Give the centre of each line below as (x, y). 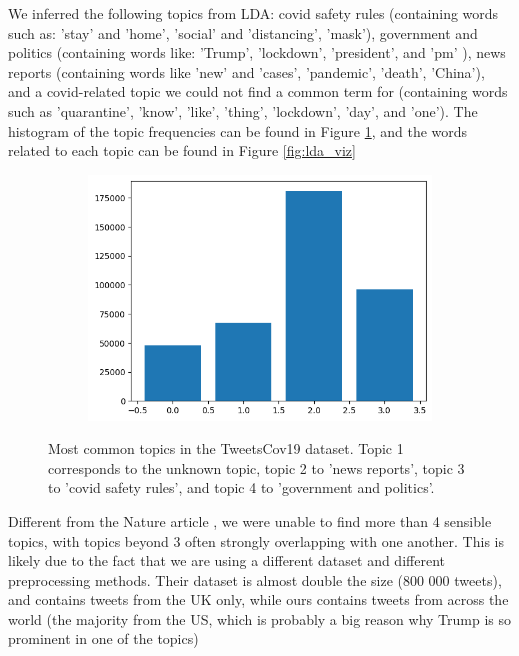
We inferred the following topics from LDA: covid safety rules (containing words (253, 13)
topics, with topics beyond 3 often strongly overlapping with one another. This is (256, 540)
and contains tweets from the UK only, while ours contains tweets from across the (258, 599)
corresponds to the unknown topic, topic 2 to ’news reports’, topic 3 (256, 467)
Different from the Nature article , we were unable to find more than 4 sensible (250, 520)
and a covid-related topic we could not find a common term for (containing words (258, 91)
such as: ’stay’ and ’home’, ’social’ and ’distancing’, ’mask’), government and (243, 32)
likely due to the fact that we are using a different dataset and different (226, 560)
